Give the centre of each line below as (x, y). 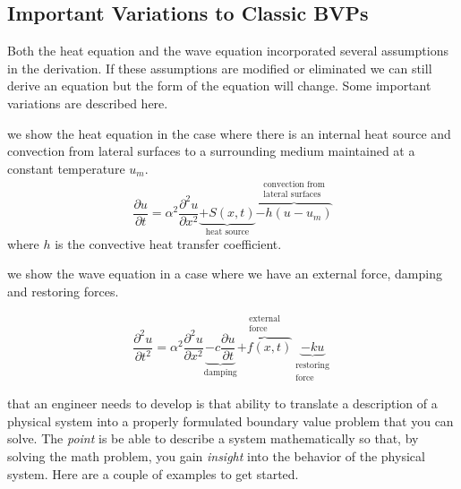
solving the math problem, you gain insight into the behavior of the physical (216, 455)
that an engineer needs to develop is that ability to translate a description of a (222, 403)
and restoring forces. (63, 291)
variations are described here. (88, 103)
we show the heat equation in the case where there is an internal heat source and (229, 133)
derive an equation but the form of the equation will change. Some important (219, 86)
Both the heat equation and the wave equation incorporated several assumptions (228, 51)
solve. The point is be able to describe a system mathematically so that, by (213, 438)
